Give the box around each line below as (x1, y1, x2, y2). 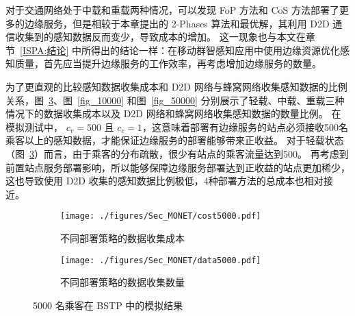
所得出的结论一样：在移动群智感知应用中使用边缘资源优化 (81, 42, 341, 57)
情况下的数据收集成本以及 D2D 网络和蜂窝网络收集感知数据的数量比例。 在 (5, 106, 341, 121)
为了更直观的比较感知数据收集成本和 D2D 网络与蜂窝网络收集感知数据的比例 (5, 79, 347, 93)
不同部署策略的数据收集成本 (60, 230, 185, 245)
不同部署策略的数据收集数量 (60, 275, 185, 289)
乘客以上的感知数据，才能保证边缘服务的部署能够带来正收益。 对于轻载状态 (5, 133, 344, 147)
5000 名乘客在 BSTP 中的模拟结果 (33, 297, 183, 312)
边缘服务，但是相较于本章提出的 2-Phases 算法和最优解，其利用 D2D (24, 16, 330, 30)
